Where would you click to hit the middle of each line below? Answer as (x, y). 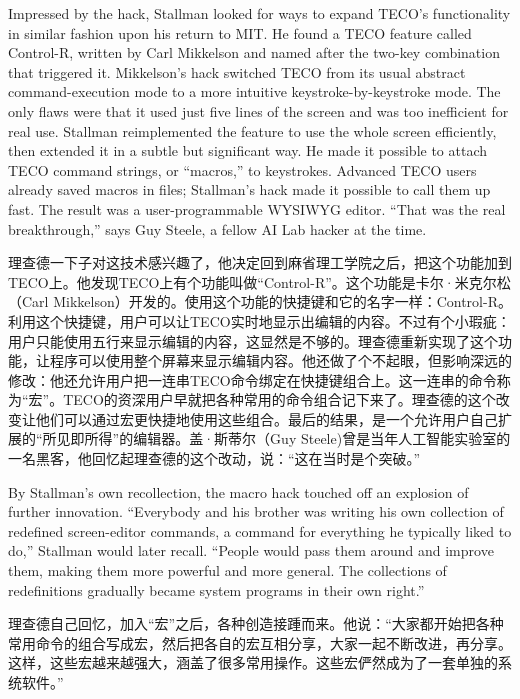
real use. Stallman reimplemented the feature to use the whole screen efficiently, (252, 130)
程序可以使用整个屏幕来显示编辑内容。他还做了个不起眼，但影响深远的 (280, 360)
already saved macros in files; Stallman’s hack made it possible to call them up (249, 189)
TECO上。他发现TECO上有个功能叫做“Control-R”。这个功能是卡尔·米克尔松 (259, 281)
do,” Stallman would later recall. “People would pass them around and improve (251, 550)
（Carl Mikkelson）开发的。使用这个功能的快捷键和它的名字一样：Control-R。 (260, 301)
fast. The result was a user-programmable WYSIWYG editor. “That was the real (257, 208)
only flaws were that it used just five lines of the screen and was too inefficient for (258, 110)
